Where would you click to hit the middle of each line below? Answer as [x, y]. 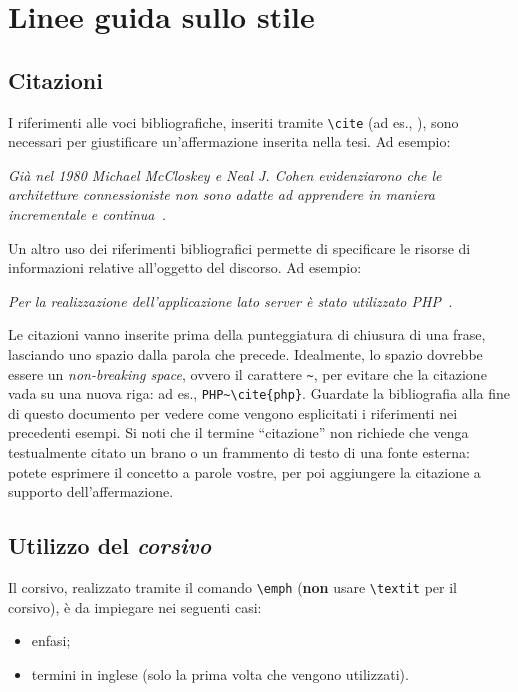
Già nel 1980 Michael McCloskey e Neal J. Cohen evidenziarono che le [225, 174]
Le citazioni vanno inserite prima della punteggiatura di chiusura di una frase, [247, 334]
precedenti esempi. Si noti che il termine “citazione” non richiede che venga [238, 432]
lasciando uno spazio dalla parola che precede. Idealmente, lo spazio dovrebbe [245, 353]
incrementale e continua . [87, 214]
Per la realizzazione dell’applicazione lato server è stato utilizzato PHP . [230, 300]
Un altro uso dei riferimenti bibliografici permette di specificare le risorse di [239, 247]
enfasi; [51, 640]
